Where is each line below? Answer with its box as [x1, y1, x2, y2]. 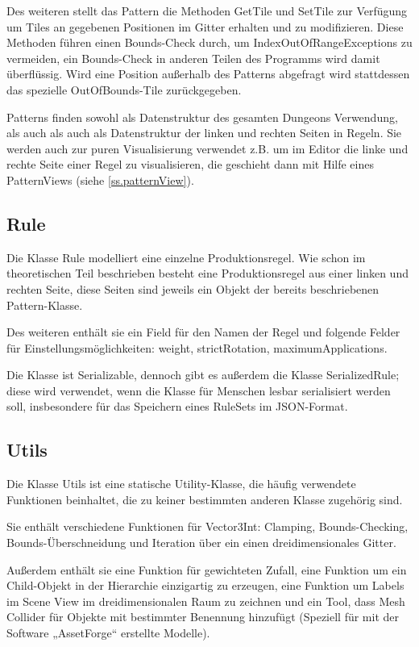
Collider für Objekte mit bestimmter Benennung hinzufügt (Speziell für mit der [6, 608, 400, 625]
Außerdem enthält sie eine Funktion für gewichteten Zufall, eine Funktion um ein [6, 561, 407, 578]
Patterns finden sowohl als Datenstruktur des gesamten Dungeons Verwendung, [6, 108, 398, 125]
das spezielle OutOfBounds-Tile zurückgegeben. [6, 81, 242, 98]
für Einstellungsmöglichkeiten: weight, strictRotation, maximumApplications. [6, 339, 388, 356]
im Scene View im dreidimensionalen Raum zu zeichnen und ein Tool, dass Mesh [6, 592, 405, 609]
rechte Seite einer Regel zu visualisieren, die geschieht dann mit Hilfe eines [6, 156, 374, 173]
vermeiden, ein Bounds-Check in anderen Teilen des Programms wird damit [6, 49, 380, 66]
